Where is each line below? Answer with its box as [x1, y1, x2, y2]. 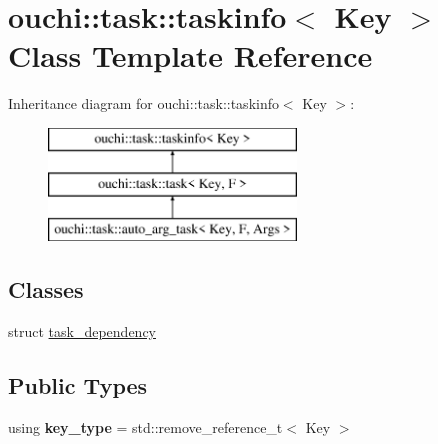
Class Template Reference [8, 35, 373, 76]
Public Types [8, 370, 148, 401]
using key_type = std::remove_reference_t [8, 416, 283, 437]
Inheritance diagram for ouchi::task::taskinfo [8, 93, 279, 114]
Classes [8, 274, 84, 305]
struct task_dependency [8, 321, 156, 342]
